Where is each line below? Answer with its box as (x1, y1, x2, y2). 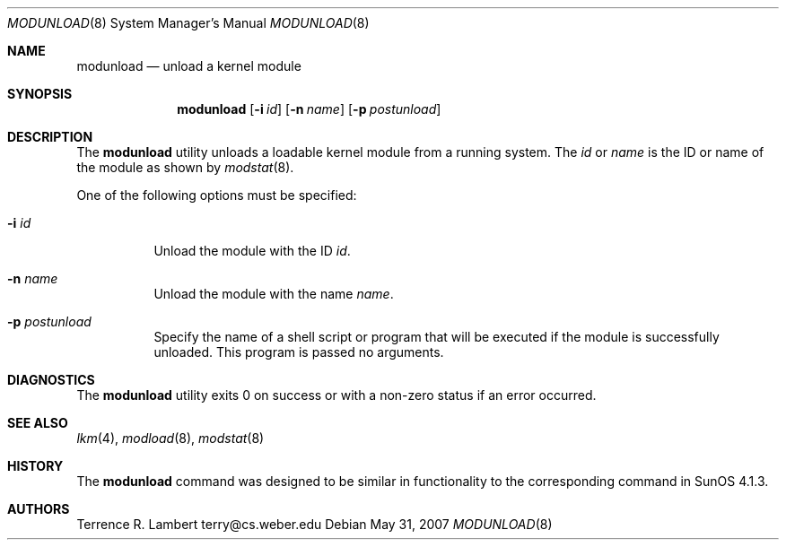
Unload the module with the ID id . (153, 243, 351, 258)
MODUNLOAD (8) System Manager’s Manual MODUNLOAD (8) (7, 15, 370, 30)
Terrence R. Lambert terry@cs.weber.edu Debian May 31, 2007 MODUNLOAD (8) (76, 517, 553, 532)
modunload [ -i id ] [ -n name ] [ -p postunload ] (177, 101, 441, 117)
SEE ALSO (7, 415, 68, 430)
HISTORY (7, 458, 64, 473)
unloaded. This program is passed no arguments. (153, 344, 444, 360)
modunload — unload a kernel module (76, 58, 301, 74)
